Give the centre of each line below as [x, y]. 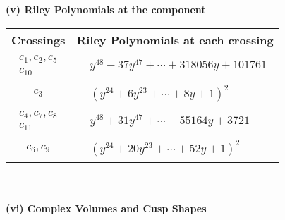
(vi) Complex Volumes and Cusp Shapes [106, 208]
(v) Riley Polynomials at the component [106, 9]
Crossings [38, 39]
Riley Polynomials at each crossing [175, 39]
